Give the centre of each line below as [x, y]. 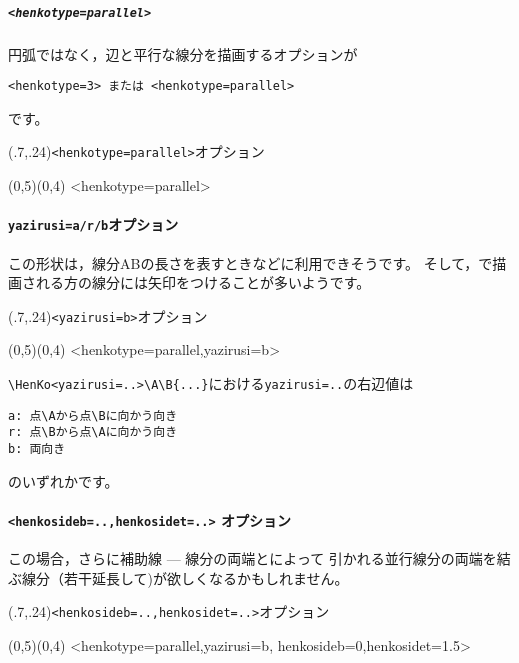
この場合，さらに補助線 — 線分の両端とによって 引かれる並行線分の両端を [252, 558]
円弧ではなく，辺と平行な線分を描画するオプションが [183, 53]
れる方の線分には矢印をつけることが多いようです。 [203, 282]
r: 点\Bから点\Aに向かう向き [93, 432]
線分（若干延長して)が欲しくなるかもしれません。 [185, 577]
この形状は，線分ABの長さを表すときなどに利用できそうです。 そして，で [250, 262]
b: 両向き [37, 448]
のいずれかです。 [63, 480]
